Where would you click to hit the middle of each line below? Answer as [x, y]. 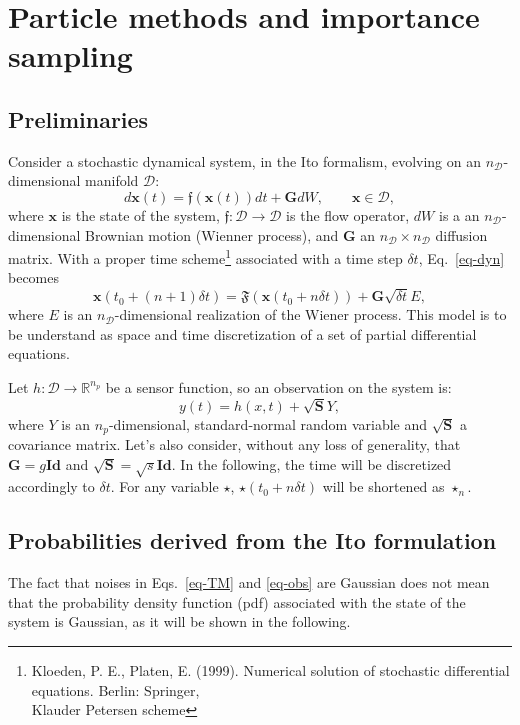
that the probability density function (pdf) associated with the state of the [237, 601]
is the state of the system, [140, 214]
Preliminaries [78, 118]
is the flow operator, [348, 214]
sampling [70, 55]
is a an [459, 214]
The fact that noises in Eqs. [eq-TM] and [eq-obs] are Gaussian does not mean [249, 582]
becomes [34, 277]
